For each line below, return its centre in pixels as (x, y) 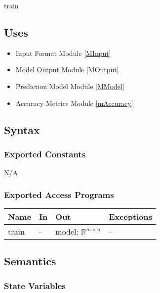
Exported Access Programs (59, 194)
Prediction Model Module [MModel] (70, 86)
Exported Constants (45, 154)
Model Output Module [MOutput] (67, 70)
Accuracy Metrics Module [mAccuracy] (74, 103)
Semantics (30, 261)
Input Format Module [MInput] (63, 53)
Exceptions (130, 216)
